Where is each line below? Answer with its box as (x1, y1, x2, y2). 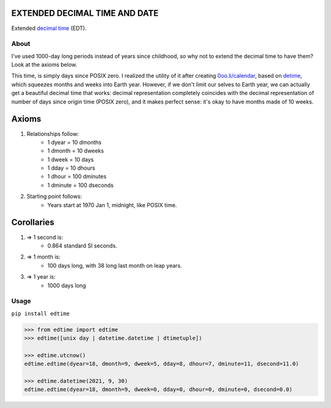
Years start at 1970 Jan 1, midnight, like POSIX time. (47, 201, 177, 208)
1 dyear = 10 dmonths (47, 138, 102, 146)
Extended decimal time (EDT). (11, 25, 87, 32)
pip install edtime (11, 310, 70, 317)
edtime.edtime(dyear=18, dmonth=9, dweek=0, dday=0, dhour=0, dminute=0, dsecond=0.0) (24, 386, 293, 393)
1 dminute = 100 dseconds (47, 181, 114, 189)
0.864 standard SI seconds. (47, 242, 118, 249)
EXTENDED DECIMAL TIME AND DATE (11, 8, 159, 18)
